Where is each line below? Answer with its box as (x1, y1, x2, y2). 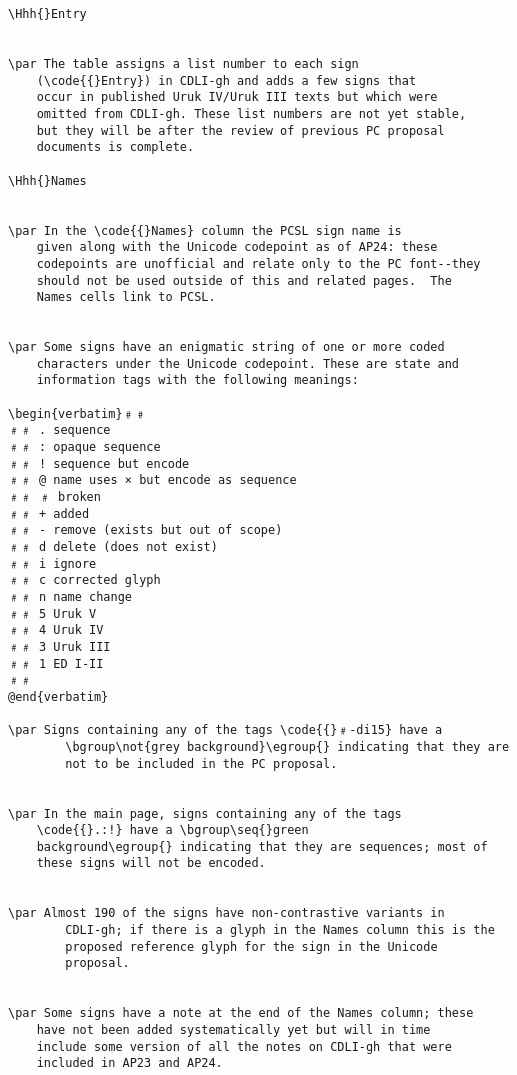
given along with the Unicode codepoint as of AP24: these (36, 240, 438, 255)
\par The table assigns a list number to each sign (8, 56, 359, 71)
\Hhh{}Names (8, 173, 87, 188)
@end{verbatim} (8, 689, 109, 704)
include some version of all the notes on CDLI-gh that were (36, 1039, 452, 1054)
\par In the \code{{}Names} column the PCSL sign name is (8, 223, 402, 238)
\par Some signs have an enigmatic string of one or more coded (8, 340, 445, 355)
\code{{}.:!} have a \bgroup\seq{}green (36, 823, 309, 838)
